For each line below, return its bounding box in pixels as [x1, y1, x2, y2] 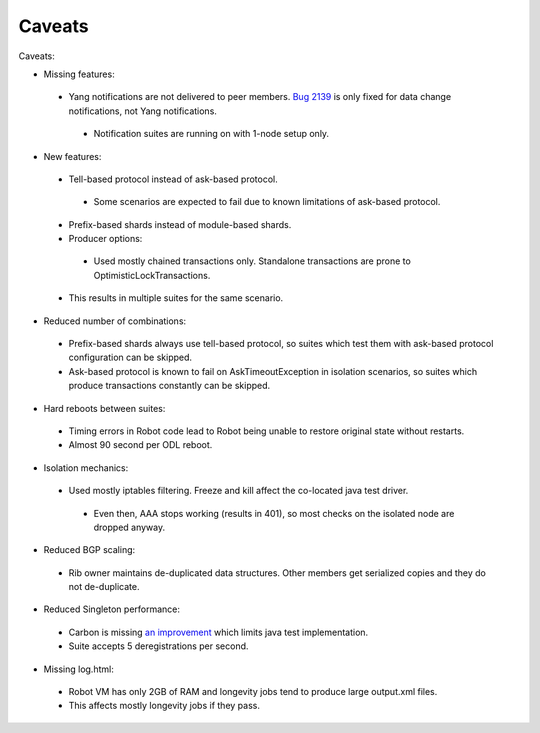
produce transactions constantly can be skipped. [68, 380, 271, 392]
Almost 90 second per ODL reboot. [68, 439, 213, 451]
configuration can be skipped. [68, 351, 193, 364]
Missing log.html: [43, 663, 114, 675]
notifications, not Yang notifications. [68, 105, 217, 117]
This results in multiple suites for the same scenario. [68, 292, 284, 304]
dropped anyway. [93, 521, 166, 533]
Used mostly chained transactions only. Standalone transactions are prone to [93, 255, 412, 267]
